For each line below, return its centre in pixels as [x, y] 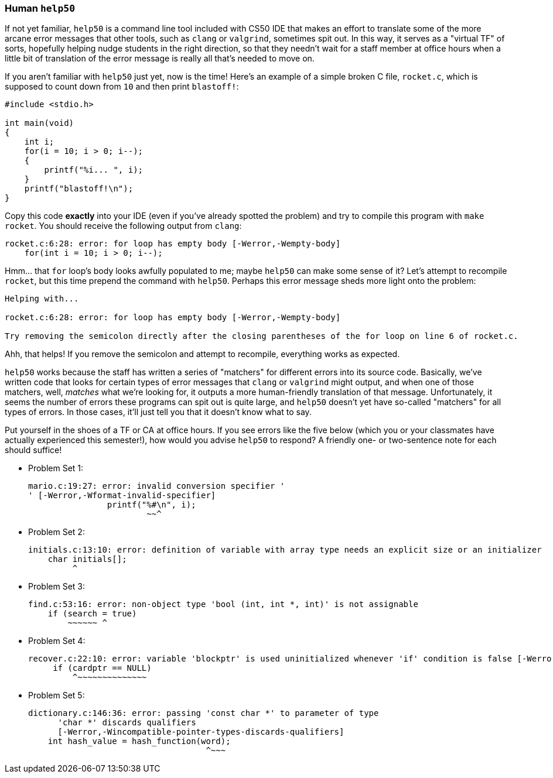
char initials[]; [87, 559]
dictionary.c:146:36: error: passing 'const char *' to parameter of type [204, 713]
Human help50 [40, 8]
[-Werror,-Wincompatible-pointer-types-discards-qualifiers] [201, 732]
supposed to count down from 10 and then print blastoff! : [122, 87]
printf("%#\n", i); [151, 505]
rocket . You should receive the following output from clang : [123, 226]
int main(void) [40, 123]
